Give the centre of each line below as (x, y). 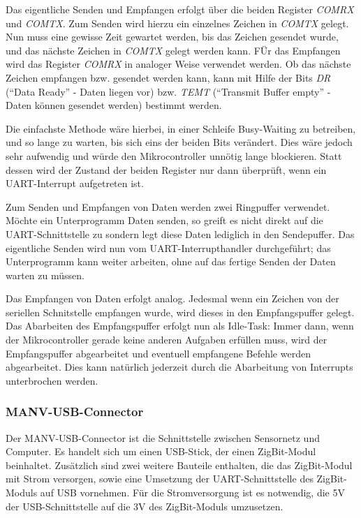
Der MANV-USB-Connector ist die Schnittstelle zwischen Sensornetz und (163, 437)
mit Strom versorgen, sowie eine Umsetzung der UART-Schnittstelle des (160, 479)
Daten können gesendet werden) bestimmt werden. (114, 105)
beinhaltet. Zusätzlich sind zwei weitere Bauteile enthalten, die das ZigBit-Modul (179, 465)
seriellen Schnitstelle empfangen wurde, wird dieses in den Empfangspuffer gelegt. (180, 312)
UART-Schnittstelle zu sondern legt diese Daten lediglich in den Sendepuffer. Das (180, 234)
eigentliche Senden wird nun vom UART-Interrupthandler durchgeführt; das (168, 247)
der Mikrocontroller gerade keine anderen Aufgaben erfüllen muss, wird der (167, 340)
